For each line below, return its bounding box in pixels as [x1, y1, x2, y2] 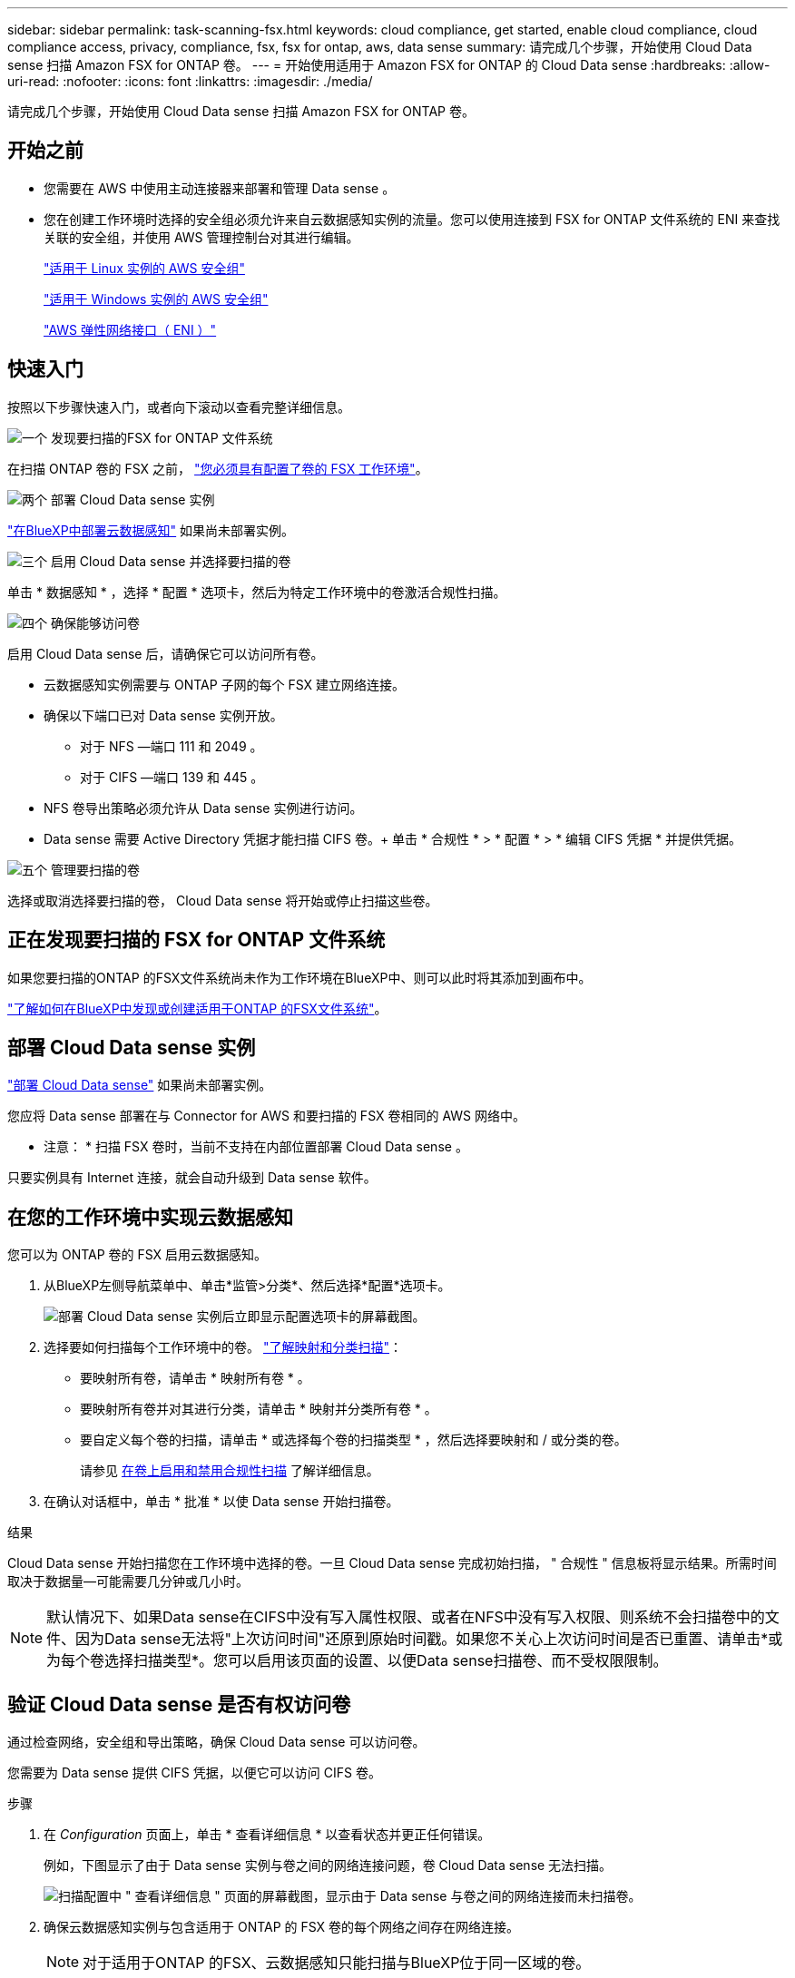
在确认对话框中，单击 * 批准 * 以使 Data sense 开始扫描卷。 [44, 1493, 399, 1510]
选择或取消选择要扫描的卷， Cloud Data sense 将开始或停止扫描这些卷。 [7, 892, 438, 908]
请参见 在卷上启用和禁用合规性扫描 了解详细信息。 [80, 1463, 379, 1479]
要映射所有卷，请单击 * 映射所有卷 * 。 [80, 1370, 310, 1386]
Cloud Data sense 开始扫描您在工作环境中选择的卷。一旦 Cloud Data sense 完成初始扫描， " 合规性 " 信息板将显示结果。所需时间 [7, 1555, 777, 1572]
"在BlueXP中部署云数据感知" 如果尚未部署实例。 [7, 522, 295, 538]
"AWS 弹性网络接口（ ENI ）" [44, 321, 217, 338]
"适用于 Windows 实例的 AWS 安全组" [44, 290, 269, 307]
